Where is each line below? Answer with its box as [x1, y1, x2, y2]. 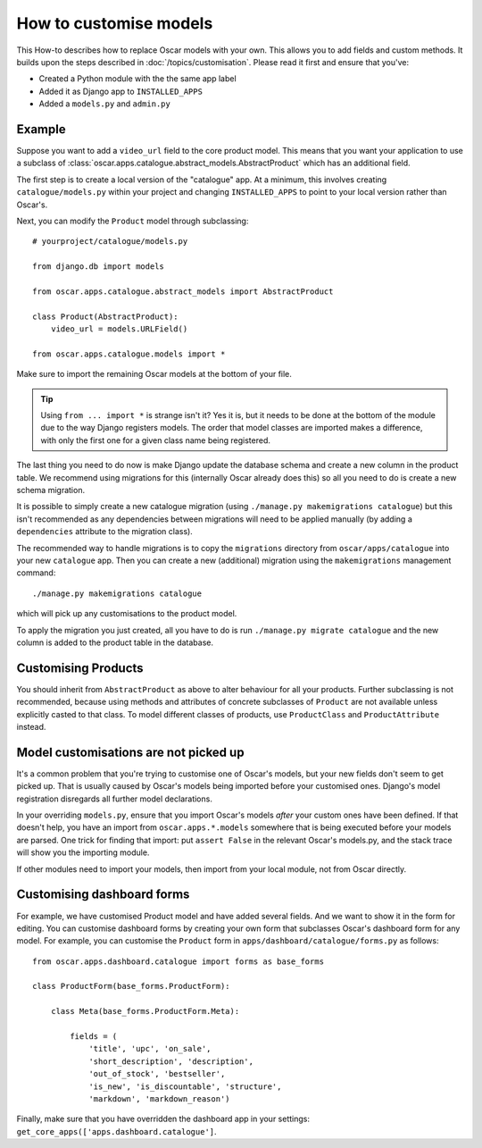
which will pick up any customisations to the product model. [16, 608, 237, 619]
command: [16, 567, 56, 578]
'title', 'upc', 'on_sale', [88, 1043, 212, 1054]
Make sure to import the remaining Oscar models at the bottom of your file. [16, 369, 292, 380]
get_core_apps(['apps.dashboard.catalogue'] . [16, 1126, 218, 1136]
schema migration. [16, 485, 85, 495]
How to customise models [16, 13, 213, 33]
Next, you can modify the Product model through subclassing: [16, 215, 249, 226]
